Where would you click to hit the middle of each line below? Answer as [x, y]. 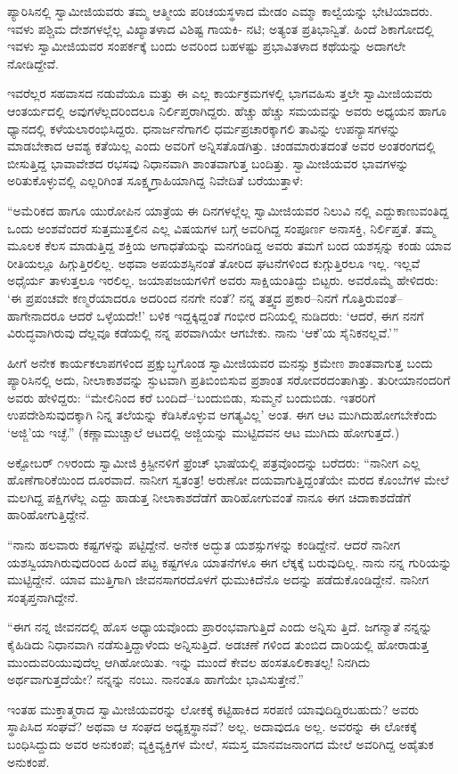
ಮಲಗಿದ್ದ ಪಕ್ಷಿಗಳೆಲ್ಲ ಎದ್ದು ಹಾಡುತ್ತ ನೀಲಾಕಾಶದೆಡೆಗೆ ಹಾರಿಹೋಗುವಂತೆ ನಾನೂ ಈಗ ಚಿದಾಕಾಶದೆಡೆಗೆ [209, 497]
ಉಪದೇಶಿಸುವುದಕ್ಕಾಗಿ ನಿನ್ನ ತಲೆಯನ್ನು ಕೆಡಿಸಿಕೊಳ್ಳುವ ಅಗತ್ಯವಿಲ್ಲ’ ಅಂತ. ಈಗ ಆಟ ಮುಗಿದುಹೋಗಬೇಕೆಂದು [222, 415]
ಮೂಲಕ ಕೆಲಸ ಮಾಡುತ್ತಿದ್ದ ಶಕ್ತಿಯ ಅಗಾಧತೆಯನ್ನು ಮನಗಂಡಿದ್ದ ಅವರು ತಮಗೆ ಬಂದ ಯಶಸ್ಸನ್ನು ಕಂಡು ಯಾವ [229, 245]
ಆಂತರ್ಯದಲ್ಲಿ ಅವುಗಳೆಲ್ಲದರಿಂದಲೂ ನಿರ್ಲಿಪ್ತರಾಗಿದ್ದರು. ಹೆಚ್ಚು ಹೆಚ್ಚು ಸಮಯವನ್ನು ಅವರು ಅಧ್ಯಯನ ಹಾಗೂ [227, 110]
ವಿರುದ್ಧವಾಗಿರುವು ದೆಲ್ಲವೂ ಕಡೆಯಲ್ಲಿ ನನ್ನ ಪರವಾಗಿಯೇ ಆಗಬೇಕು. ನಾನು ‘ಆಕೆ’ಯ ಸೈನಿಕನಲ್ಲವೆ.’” [203, 333]
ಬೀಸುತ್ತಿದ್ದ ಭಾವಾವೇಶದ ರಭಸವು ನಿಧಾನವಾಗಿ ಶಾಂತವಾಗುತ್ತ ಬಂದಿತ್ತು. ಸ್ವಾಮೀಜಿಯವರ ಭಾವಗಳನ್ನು [208, 163]
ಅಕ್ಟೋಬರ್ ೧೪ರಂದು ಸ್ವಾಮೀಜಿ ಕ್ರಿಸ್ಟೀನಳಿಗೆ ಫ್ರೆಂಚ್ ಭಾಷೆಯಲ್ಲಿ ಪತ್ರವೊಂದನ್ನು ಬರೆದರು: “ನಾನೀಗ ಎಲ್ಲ [214, 462]
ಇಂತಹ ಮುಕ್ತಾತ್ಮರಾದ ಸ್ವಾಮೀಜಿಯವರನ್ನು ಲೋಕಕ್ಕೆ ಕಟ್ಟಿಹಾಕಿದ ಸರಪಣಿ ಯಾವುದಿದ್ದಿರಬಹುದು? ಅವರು [213, 709]
